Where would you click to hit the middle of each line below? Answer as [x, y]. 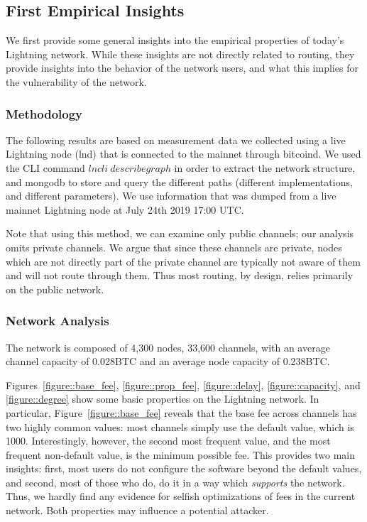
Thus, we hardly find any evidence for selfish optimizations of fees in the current [181, 496]
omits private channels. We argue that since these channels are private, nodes [174, 247]
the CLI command [45, 167]
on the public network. [55, 289]
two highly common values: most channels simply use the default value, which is [180, 426]
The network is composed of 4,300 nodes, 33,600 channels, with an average [168, 347]
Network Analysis [57, 321]
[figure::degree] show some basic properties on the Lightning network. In [163, 399]
